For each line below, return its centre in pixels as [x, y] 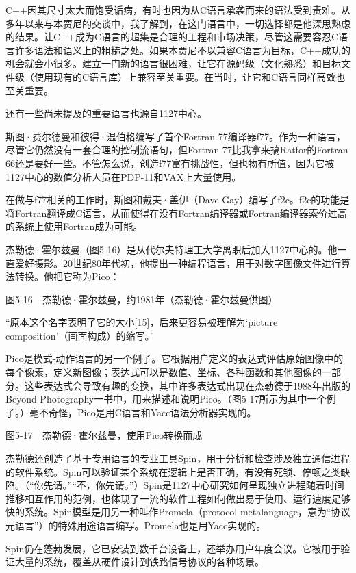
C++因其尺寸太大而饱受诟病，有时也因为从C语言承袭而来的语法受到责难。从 [178, 10]
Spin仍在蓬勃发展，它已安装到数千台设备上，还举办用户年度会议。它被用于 [173, 548]
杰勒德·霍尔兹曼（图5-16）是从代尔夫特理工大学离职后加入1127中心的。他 [171, 249]
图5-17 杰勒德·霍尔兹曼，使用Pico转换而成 [104, 435]
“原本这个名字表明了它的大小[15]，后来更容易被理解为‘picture [142, 322]
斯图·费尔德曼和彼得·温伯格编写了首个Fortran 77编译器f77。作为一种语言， [176, 136]
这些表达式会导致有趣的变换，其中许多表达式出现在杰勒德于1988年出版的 [187, 385]
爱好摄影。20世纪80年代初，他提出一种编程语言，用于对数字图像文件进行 [178, 263]
